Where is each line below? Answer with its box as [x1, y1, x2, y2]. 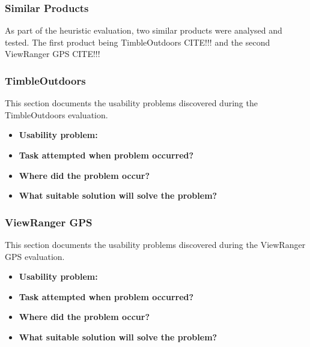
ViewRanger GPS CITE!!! [5, 47, 100, 60]
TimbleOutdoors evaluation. [5, 108, 108, 121]
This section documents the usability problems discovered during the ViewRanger [5, 238, 306, 250]
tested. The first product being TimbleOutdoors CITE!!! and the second [5, 35, 270, 48]
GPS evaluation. [5, 250, 65, 262]
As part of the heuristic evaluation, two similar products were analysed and [5, 24, 282, 37]
